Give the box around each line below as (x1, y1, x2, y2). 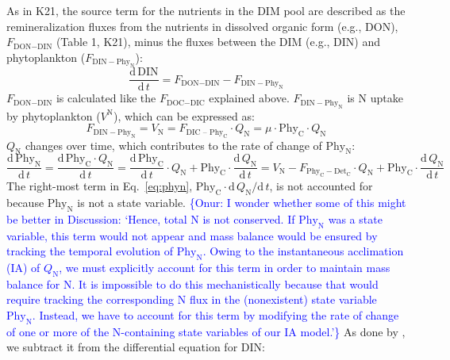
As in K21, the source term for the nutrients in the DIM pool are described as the (6, 2, 406, 18)
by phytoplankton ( (6, 107, 101, 124)
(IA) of (6, 259, 40, 276)
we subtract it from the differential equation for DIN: (6, 339, 265, 355)
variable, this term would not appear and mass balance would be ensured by (6, 227, 378, 243)
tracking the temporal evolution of (6, 243, 174, 259)
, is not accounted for (269, 178, 373, 194)
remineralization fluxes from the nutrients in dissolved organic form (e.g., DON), (6, 17, 398, 34)
